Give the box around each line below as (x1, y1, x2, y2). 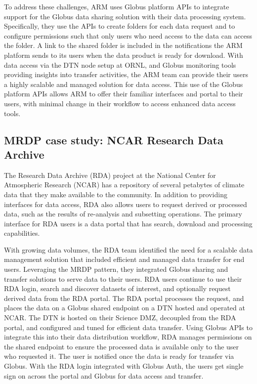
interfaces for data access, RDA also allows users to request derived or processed (4, 199, 247, 209)
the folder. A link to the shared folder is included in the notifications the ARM (4, 40, 243, 50)
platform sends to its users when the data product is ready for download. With (4, 49, 243, 60)
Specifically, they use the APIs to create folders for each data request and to (4, 21, 235, 31)
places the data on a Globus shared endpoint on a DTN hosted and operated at (4, 302, 245, 313)
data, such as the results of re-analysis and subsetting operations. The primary (4, 209, 242, 219)
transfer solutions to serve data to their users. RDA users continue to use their (4, 273, 242, 284)
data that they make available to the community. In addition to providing (4, 189, 227, 199)
